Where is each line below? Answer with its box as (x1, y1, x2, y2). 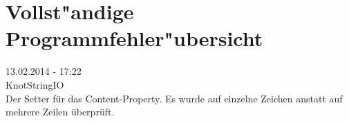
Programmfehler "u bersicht (6, 24, 263, 52)
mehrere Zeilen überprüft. (6, 104, 115, 119)
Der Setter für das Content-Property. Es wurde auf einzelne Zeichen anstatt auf (6, 91, 343, 105)
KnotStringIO (6, 77, 64, 91)
